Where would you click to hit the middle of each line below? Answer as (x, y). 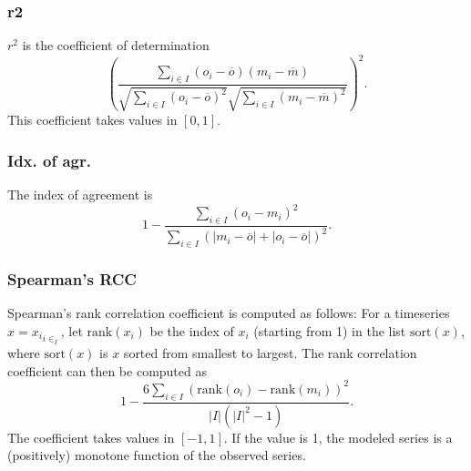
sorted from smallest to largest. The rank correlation (270, 353)
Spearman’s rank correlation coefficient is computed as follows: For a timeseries (229, 313)
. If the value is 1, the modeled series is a (338, 437)
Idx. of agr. (49, 160)
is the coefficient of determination (116, 45)
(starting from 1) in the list (330, 331)
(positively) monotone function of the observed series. (157, 455)
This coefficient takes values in (92, 120)
